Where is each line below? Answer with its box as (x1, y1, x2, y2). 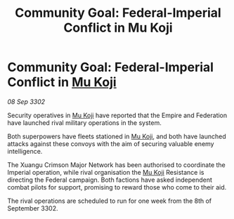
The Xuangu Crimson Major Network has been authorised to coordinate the (7, 160, 226, 169)
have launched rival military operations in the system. (7, 118, 162, 127)
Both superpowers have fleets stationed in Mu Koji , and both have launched (7, 132, 226, 140)
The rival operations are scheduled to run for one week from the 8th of (7, 197, 212, 205)
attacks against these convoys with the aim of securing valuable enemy (7, 139, 214, 148)
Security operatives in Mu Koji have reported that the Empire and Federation (7, 111, 228, 119)
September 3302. (7, 204, 58, 212)
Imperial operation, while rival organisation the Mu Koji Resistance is (7, 168, 204, 176)
